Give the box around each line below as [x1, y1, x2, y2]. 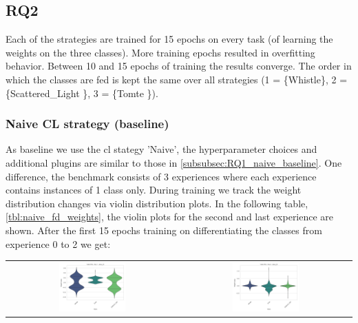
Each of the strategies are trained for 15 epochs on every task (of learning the [6, 32, 333, 46]
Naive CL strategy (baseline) [6, 115, 169, 132]
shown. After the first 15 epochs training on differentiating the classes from [6, 222, 322, 237]
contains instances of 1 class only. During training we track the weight [6, 183, 302, 197]
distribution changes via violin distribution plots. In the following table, [6, 196, 308, 210]
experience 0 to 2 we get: [6, 236, 111, 251]
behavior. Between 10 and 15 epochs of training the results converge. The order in [6, 59, 352, 73]
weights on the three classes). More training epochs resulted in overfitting [6, 45, 315, 59]
